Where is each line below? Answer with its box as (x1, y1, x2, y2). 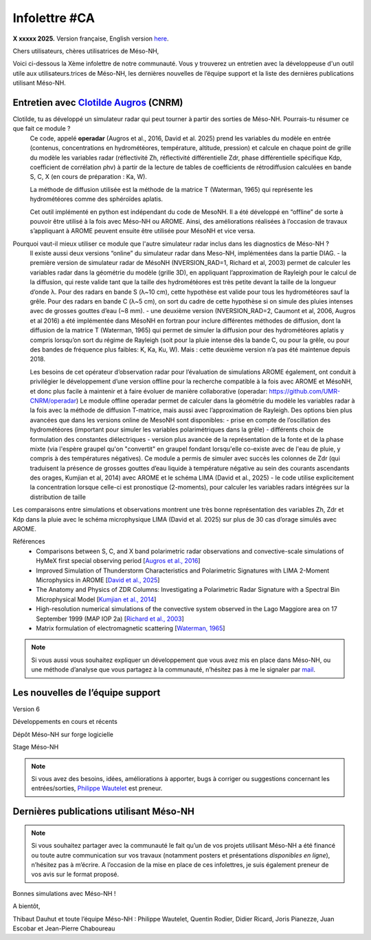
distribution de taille (30, 493, 86, 501)
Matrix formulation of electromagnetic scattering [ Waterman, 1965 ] (36, 623, 225, 632)
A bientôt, (12, 902, 41, 910)
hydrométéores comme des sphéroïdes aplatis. (30, 195, 164, 203)
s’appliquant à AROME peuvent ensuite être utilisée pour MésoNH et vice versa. (30, 227, 256, 235)
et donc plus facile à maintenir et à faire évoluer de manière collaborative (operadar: (30, 387, 268, 395)
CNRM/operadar (30, 396, 77, 405)
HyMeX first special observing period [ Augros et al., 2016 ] (36, 557, 201, 565)
